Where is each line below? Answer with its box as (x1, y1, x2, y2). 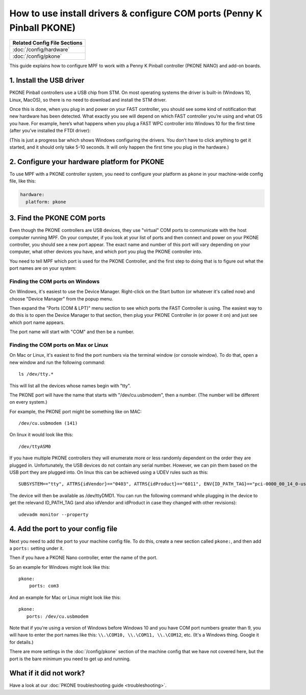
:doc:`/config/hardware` (12, 46, 70, 53)
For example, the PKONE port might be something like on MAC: (9, 408, 142, 414)
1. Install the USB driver (9, 76, 85, 85)
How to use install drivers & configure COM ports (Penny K (9, 8, 263, 19)
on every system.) (9, 399, 48, 405)
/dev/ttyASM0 (18, 444, 51, 449)
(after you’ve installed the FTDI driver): (9, 128, 91, 134)
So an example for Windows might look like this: (9, 564, 111, 570)
